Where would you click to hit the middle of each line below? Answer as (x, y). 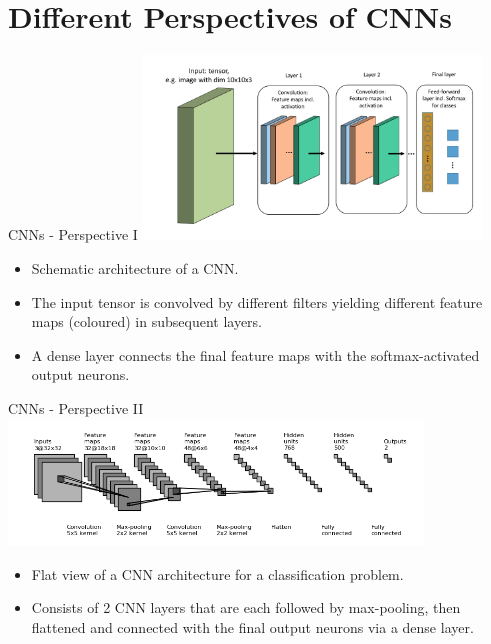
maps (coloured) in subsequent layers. (147, 321)
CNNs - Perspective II (76, 408)
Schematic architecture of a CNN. (135, 268)
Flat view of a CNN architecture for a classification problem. (217, 573)
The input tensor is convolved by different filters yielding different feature (257, 301)
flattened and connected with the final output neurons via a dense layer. (252, 627)
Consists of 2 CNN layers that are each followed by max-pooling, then (246, 607)
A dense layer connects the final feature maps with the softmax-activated (255, 354)
